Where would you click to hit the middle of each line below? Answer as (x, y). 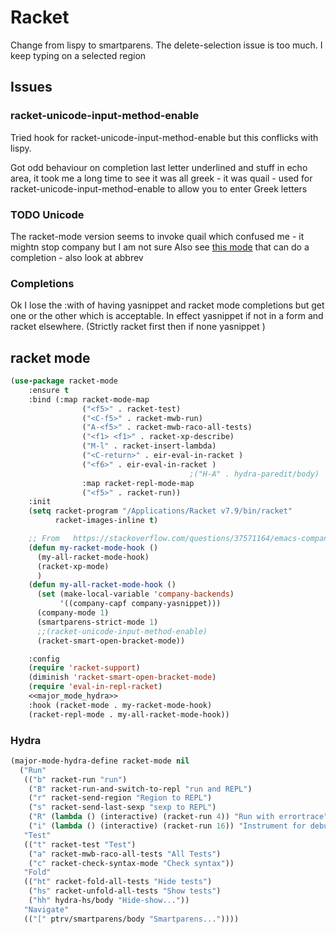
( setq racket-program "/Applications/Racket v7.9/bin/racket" (160, 511)
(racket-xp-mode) (73, 566)
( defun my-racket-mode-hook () (93, 547)
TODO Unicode (47, 214)
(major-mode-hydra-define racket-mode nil (100, 761)
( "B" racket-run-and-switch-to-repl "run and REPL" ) (140, 789)
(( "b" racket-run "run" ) (75, 779)
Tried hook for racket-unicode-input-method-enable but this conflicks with (164, 137)
